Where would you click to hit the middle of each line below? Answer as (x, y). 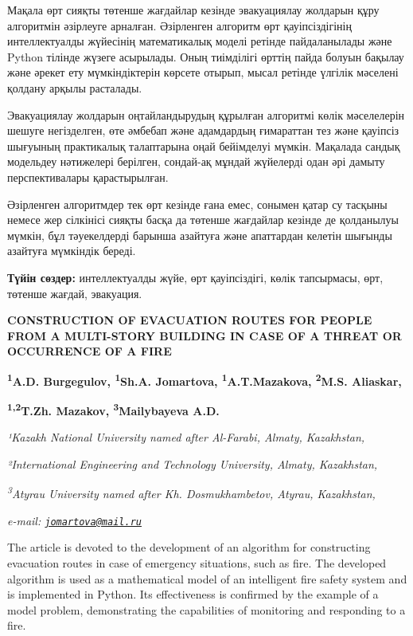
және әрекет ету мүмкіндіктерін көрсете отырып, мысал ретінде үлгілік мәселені (203, 72)
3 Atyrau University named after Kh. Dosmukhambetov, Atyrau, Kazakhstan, (191, 493)
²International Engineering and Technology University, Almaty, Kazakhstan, (193, 463)
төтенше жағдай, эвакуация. (75, 293)
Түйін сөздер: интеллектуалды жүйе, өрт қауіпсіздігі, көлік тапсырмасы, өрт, (195, 277)
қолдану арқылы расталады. (75, 87)
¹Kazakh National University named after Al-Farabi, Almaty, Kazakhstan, (186, 437)
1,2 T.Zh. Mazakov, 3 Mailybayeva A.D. (113, 409)
